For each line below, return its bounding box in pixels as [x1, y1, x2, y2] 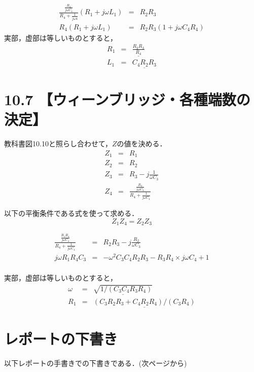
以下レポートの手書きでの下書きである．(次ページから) [4, 358, 187, 368]
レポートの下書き [4, 328, 118, 349]
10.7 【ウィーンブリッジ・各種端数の [4, 89, 250, 110]
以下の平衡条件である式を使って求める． [4, 208, 139, 219]
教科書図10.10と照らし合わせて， [4, 138, 112, 149]
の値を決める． [117, 138, 167, 149]
